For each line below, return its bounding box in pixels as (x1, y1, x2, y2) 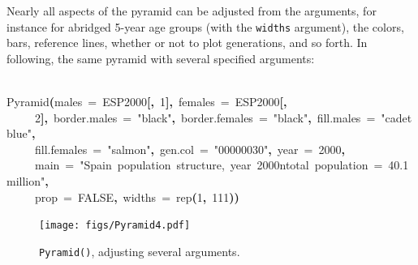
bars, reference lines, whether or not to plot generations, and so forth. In (6, 34, 368, 51)
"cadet (381, 109, 412, 126)
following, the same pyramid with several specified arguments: (6, 49, 315, 66)
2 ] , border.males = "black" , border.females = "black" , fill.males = (35, 109, 376, 126)
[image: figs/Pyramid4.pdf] (39, 220, 191, 232)
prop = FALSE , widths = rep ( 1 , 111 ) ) (35, 188, 239, 205)
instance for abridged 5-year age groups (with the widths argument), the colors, (6, 18, 404, 35)
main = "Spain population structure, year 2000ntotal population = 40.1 (35, 156, 409, 173)
